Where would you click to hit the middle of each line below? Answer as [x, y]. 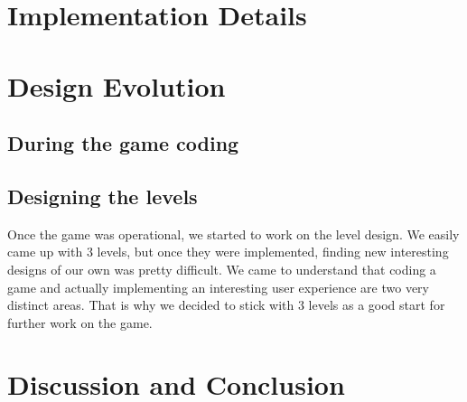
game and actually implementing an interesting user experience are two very [218, 287]
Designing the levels [103, 196]
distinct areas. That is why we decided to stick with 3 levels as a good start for [226, 305]
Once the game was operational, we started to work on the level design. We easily [233, 234]
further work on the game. [80, 322]
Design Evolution [117, 85]
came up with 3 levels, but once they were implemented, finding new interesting [228, 252]
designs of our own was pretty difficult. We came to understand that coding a [222, 269]
